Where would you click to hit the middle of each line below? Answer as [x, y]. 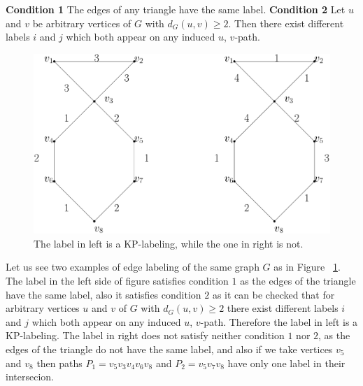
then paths [59, 363]
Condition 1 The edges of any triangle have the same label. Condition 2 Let [176, 9]
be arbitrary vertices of [82, 23]
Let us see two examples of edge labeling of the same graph [133, 267]
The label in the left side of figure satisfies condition [117, 280]
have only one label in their [286, 363]
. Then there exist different [286, 23]
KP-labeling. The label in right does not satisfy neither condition [145, 335]
